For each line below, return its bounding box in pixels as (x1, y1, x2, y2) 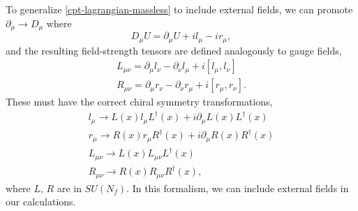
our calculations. (6, 194, 76, 209)
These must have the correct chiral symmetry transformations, (6, 94, 273, 109)
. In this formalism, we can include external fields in (126, 180, 349, 195)
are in (57, 180, 82, 195)
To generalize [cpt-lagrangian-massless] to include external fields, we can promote (6, 2, 353, 16)
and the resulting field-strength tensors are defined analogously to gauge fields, (6, 43, 342, 57)
